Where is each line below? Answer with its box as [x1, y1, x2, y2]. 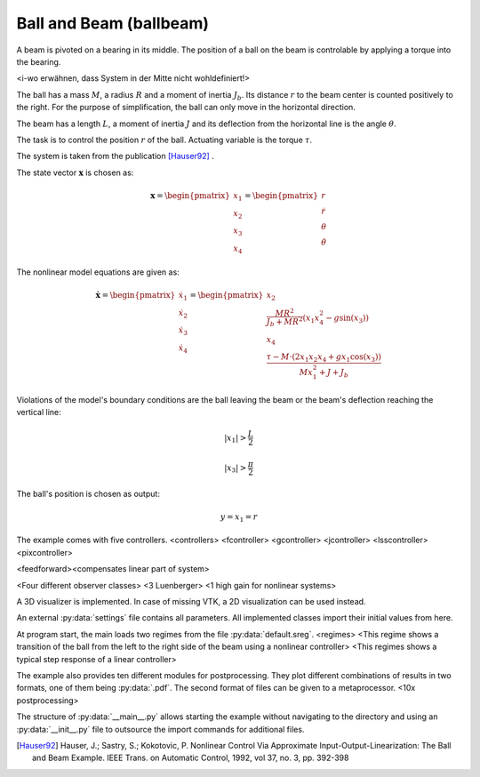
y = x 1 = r [220, 511, 258, 524]
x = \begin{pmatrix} [149, 190, 230, 200]
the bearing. [16, 56, 61, 67]
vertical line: [16, 406, 61, 417]
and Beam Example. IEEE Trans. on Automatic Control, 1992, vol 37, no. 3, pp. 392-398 [32, 752, 349, 764]
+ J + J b [318, 367, 348, 380]
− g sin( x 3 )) [325, 312, 369, 324]
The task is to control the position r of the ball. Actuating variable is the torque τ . [16, 134, 313, 145]
